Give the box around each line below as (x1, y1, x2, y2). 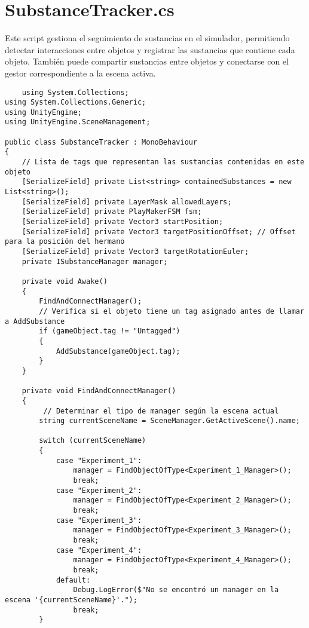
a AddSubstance (5, 317, 65, 326)
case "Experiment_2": (56, 486, 142, 495)
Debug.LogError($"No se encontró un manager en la (73, 586, 279, 595)
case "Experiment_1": (56, 456, 142, 465)
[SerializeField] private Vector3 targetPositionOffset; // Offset (22, 227, 296, 236)
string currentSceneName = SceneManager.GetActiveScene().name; (39, 416, 300, 425)
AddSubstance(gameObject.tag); (56, 347, 180, 356)
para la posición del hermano (5, 237, 125, 246)
